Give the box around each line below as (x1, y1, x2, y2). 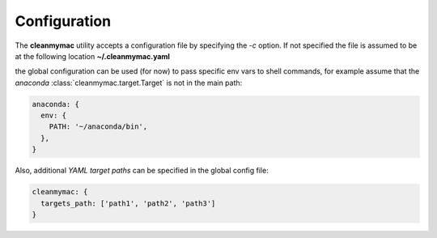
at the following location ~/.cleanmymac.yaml (15, 51, 170, 61)
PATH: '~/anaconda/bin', (49, 122, 148, 131)
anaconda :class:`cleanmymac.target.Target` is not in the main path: (15, 78, 243, 87)
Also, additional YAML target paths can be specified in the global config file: (15, 166, 269, 176)
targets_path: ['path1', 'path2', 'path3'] (40, 198, 216, 208)
